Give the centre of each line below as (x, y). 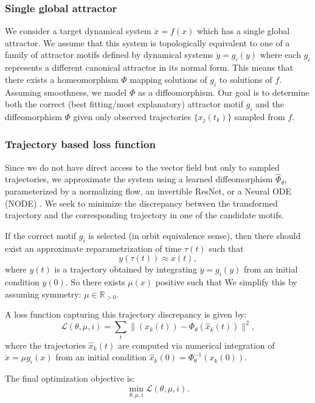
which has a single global (243, 31)
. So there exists (95, 282)
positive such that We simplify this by (226, 282)
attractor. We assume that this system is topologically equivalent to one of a (147, 42)
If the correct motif (41, 235)
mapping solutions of (168, 79)
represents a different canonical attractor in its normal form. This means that (149, 67)
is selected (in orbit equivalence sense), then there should (195, 235)
